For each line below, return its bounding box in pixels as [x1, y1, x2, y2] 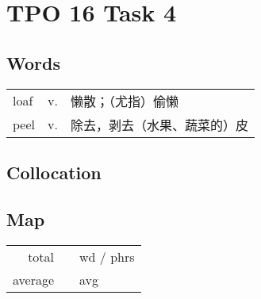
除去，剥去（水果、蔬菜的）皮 [70, 115, 248, 134]
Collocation [6, 159, 102, 184]
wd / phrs [79, 247, 135, 266]
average [13, 270, 55, 289]
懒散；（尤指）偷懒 [70, 91, 178, 110]
